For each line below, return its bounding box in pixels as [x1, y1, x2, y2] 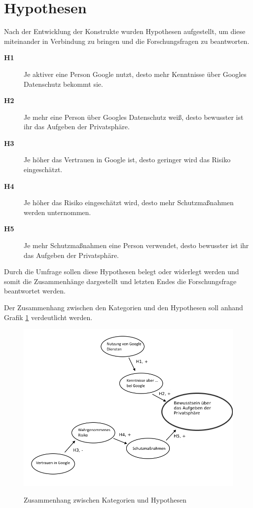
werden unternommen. [24, 207, 91, 217]
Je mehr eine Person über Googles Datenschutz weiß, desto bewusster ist [24, 111, 244, 122]
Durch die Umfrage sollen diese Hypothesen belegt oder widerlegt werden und [4, 266, 239, 277]
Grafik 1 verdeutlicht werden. [4, 312, 93, 322]
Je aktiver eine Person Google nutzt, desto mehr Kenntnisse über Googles [24, 69, 247, 79]
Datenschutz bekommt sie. [24, 78, 103, 89]
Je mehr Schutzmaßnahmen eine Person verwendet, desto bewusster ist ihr [24, 240, 249, 251]
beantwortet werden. [4, 286, 66, 296]
